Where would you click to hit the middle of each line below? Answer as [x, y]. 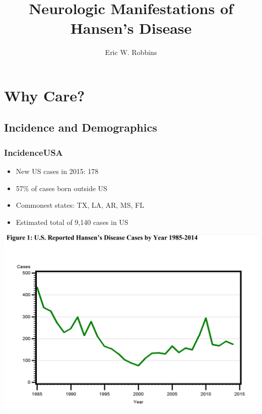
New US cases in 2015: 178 [57, 171]
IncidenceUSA [34, 152]
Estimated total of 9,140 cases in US [72, 222]
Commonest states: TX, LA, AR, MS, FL [80, 205]
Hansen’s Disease [131, 28]
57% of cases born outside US [61, 188]
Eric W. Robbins [131, 52]
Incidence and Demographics [81, 127]
